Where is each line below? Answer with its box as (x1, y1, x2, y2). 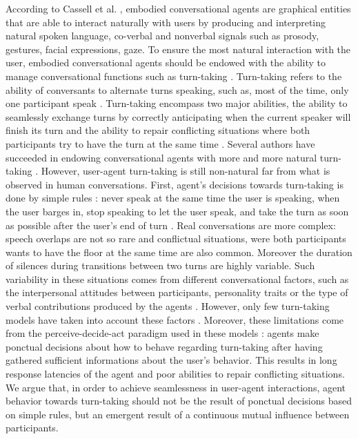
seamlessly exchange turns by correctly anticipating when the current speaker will (6, 109, 351, 124)
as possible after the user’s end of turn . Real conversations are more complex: (6, 217, 336, 232)
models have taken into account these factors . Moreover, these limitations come (6, 312, 344, 326)
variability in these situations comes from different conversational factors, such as (6, 271, 349, 286)
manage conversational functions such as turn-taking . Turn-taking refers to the (6, 68, 342, 83)
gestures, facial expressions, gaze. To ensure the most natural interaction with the (6, 41, 351, 56)
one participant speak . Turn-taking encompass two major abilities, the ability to (6, 96, 348, 110)
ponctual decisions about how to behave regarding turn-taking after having (6, 339, 323, 353)
